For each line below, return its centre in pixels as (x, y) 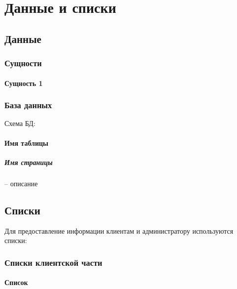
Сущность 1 (24, 83)
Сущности (23, 63)
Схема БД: (20, 123)
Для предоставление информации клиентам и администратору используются (119, 230)
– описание (21, 183)
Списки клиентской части (53, 262)
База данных (28, 105)
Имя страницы (29, 162)
